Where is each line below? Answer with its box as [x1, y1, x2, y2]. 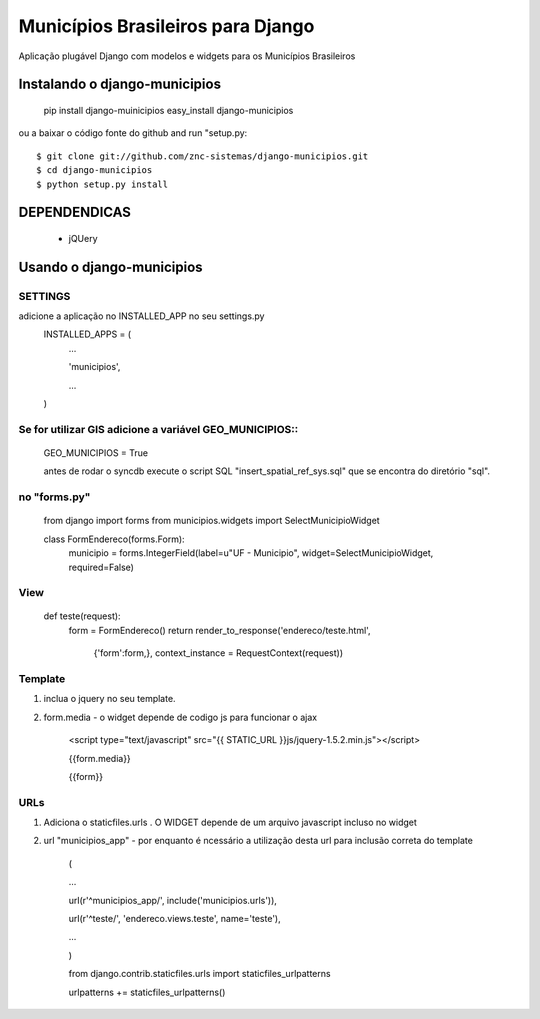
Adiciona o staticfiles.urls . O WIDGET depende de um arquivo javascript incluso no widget [43, 816, 417, 829]
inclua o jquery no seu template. [43, 693, 176, 705]
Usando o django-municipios [18, 258, 204, 275]
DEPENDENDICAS [18, 204, 132, 221]
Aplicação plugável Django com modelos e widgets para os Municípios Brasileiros [18, 50, 356, 62]
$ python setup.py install [36, 178, 169, 190]
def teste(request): [43, 610, 121, 622]
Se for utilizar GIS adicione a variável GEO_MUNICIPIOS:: [18, 422, 299, 436]
